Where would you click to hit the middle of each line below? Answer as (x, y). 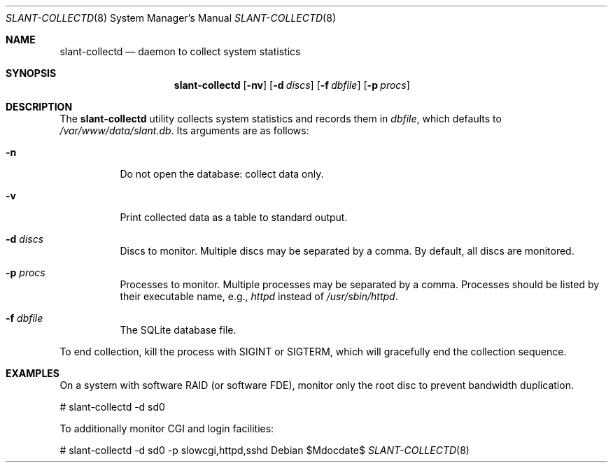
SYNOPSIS (31, 73)
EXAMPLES (33, 373)
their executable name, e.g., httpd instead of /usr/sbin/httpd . (259, 296)
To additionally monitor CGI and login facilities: (167, 428)
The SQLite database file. (178, 330)
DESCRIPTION (39, 107)
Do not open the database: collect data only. (222, 174)
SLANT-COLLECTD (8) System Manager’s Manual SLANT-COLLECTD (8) (171, 18)
